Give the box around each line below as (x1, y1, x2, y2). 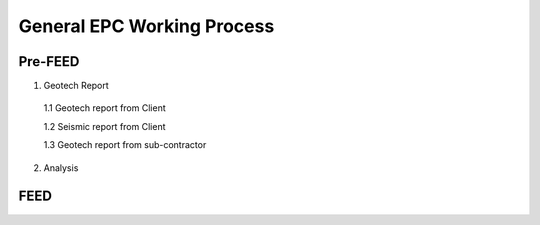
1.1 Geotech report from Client (43, 102, 166, 114)
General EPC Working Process (18, 15, 275, 37)
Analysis (43, 161, 79, 174)
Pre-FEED (18, 53, 80, 70)
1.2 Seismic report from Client (43, 120, 166, 132)
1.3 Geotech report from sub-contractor (43, 139, 207, 151)
